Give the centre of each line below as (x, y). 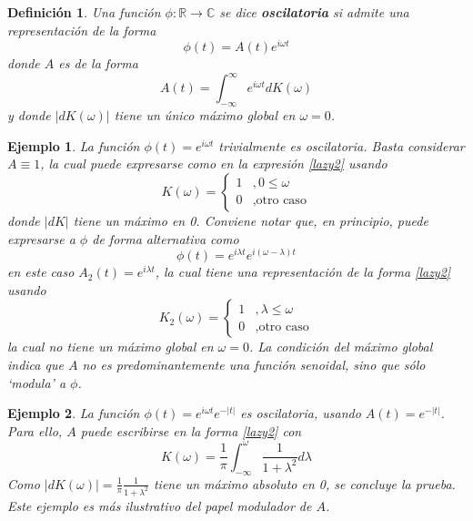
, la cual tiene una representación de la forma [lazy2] (303, 272)
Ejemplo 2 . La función (74, 413)
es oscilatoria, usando (301, 413)
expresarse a (41, 238)
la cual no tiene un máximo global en (111, 347)
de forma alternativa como (166, 238)
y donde (29, 115)
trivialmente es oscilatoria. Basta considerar (342, 145)
